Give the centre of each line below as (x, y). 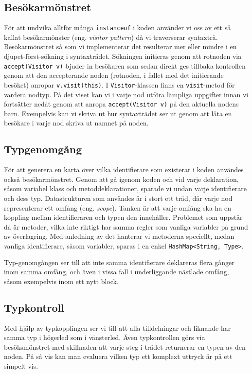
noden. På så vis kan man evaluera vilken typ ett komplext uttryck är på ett (118, 356)
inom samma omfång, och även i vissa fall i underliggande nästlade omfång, (117, 272)
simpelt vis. (21, 365)
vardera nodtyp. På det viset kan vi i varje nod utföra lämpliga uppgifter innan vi (126, 94)
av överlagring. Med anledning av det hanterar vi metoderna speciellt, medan (119, 236)
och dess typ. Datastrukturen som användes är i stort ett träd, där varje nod (118, 198)
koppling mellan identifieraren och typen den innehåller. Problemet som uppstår (123, 217)
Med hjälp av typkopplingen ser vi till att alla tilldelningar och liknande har (117, 328)
